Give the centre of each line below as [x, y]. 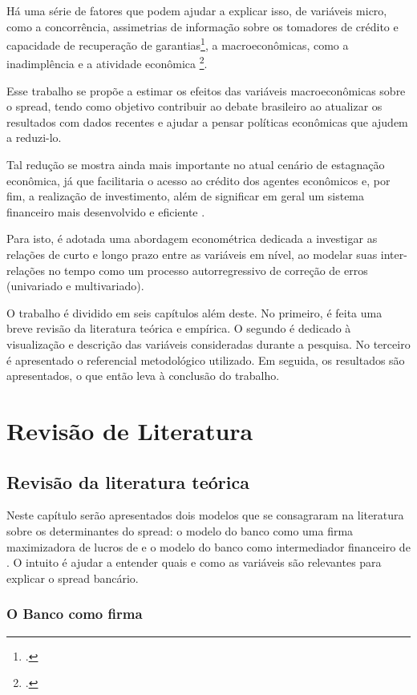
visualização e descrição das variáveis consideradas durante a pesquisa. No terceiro [208, 344]
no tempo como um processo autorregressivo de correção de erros [208, 270]
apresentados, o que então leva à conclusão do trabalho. [143, 376]
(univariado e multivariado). [75, 286]
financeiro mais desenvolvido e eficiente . [106, 211]
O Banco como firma [75, 614]
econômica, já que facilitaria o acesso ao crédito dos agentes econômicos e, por [198, 180]
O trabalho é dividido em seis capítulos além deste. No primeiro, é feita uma [194, 312]
